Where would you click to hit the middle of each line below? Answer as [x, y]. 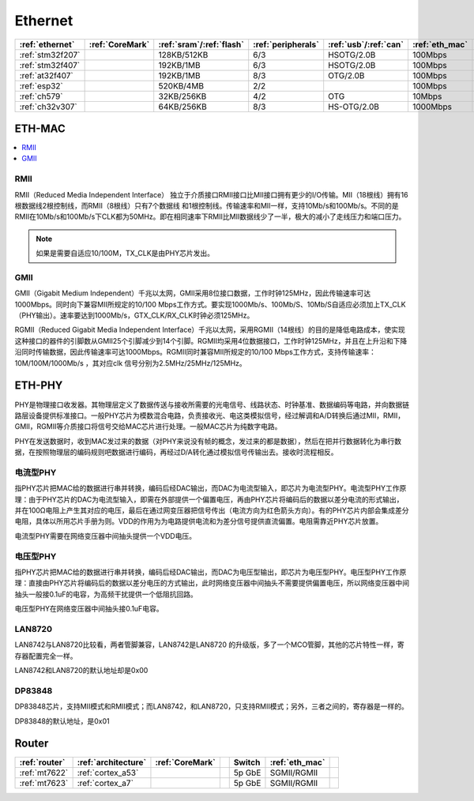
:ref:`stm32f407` [50, 65]
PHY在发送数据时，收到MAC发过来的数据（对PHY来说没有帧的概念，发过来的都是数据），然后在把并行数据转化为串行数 [208, 441]
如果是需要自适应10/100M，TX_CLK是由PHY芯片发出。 [125, 254]
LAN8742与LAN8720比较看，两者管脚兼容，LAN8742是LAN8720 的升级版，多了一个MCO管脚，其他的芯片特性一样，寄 [209, 645]
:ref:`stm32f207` [50, 55]
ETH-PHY [39, 386]
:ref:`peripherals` [286, 44]
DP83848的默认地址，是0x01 [62, 721]
